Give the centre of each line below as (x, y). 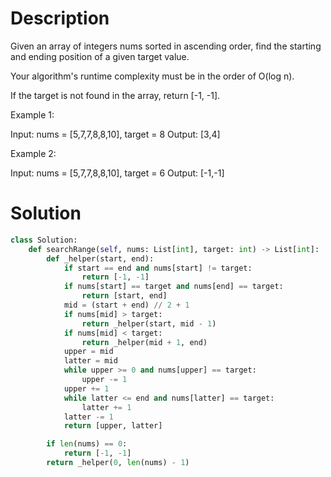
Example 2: (33, 153)
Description (60, 18)
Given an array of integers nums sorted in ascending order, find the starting (166, 46)
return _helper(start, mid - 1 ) (149, 323)
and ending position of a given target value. (100, 56)
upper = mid (88, 352)
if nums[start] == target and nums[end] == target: (173, 287)
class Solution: (44, 240)
